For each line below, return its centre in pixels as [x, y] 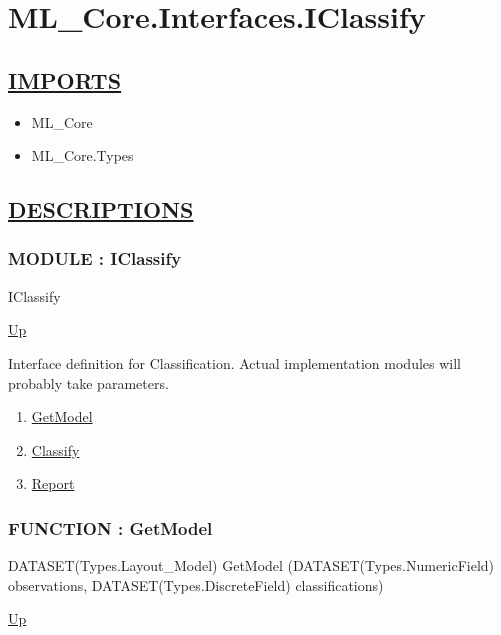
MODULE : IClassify [95, 258]
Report [53, 483]
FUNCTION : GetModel [110, 527]
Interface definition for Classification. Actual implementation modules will [234, 362]
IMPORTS [65, 79]
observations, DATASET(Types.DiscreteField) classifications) [196, 584]
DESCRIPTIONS [101, 209]
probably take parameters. [88, 382]
